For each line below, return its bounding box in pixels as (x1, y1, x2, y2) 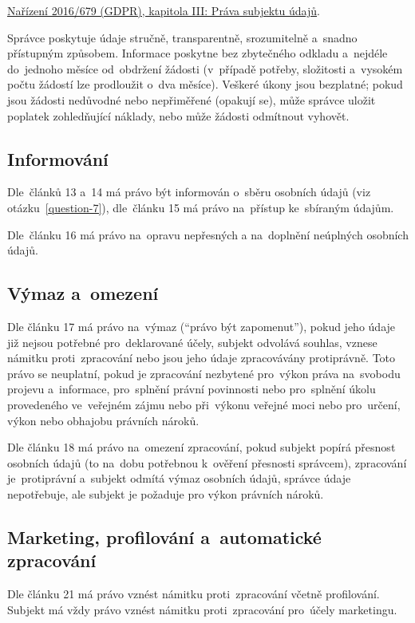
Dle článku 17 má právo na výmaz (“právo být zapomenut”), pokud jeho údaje (7, 317, 396, 334)
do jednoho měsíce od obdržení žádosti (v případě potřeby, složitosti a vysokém (7, 60, 403, 77)
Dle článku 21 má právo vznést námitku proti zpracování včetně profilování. (7, 586, 380, 602)
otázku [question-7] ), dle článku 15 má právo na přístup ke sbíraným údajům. (7, 199, 394, 215)
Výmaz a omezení (7, 281, 159, 306)
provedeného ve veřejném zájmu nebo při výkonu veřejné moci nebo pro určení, (7, 396, 401, 412)
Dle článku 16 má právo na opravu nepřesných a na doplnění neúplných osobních (7, 226, 409, 242)
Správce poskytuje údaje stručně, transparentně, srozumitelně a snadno (7, 29, 358, 45)
